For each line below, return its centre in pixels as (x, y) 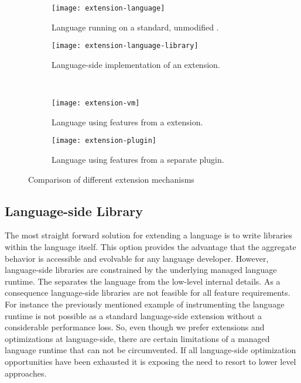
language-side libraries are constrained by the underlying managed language (141, 270)
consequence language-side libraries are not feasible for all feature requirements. (148, 293)
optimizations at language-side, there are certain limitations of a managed (137, 338)
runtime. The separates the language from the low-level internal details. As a (143, 281)
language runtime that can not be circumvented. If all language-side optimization (150, 350)
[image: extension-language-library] (125, 46)
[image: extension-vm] (96, 103)
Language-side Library (74, 211)
